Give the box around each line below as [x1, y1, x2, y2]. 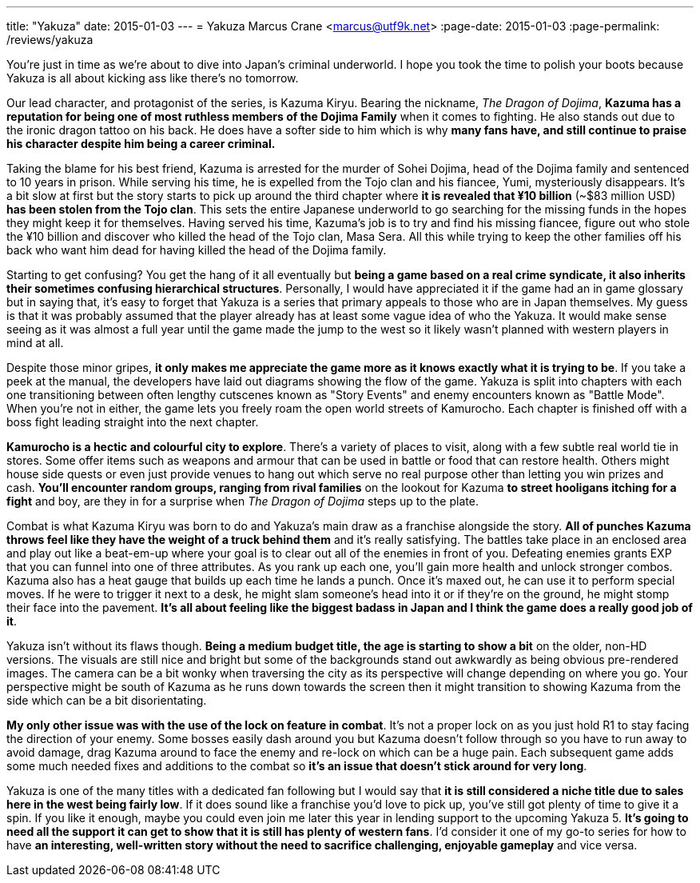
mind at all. [6, 336, 64, 350]
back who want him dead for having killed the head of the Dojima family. [6, 243, 387, 257]
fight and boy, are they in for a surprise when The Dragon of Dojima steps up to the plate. [6, 494, 479, 508]
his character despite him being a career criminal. [6, 137, 276, 150]
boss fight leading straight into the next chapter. [6, 415, 259, 429]
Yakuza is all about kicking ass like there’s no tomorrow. [6, 71, 299, 85]
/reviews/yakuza [6, 33, 93, 46]
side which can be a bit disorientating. [6, 693, 207, 707]
